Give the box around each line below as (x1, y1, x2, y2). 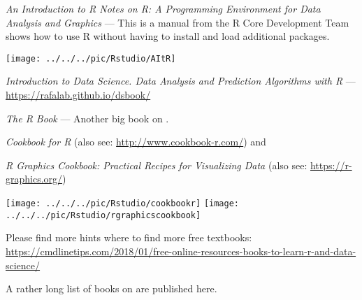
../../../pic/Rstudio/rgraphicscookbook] (6, 210, 201, 220)
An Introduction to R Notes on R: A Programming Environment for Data (6, 1, 321, 15)
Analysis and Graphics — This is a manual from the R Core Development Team (6, 15, 349, 29)
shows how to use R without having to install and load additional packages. (6, 29, 330, 43)
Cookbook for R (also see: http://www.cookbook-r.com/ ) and (6, 134, 266, 149)
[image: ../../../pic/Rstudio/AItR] (6, 53, 176, 64)
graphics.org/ (6, 171, 63, 186)
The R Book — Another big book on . (6, 110, 169, 125)
